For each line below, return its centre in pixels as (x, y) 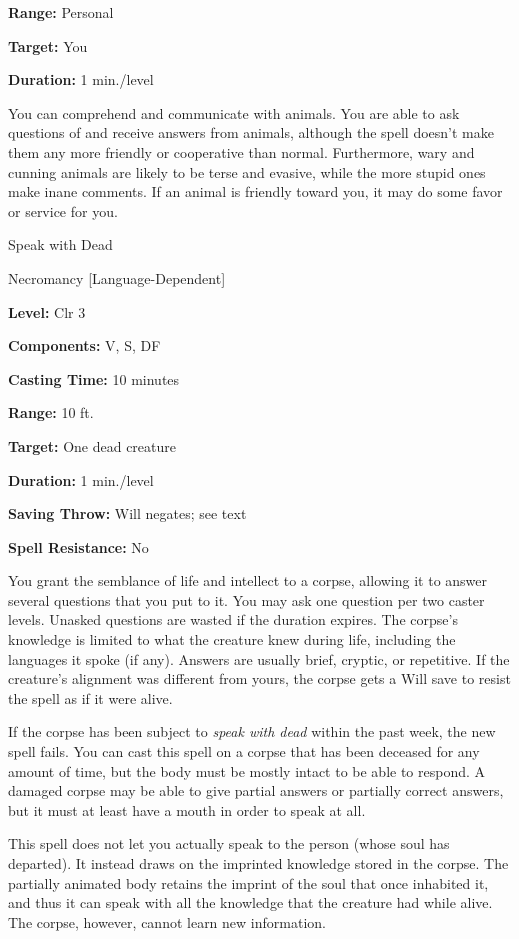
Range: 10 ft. (51, 412)
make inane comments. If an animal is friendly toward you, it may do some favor (255, 191)
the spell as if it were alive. (90, 697)
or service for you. (63, 210)
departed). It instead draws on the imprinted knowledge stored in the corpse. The (258, 863)
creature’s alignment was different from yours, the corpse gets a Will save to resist (259, 678)
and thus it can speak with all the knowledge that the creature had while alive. (250, 902)
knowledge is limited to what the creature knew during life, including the (232, 639)
